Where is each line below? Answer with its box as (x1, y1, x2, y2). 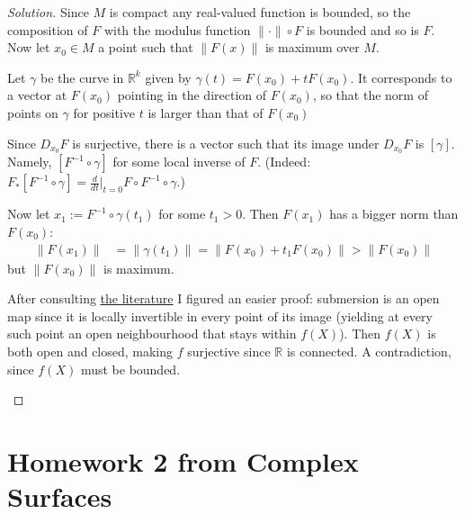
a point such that (98, 38, 193, 57)
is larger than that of (148, 103, 264, 122)
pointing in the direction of (117, 86, 267, 104)
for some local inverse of (112, 152, 246, 171)
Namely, (7, 152, 52, 171)
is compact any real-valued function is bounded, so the (109, 3, 411, 21)
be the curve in (40, 68, 124, 86)
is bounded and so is (306, 20, 419, 39)
